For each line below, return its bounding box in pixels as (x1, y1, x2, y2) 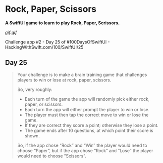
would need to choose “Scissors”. (17, 153, 87, 159)
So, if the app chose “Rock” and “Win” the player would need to (17, 142, 148, 148)
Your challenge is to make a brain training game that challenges (17, 72, 147, 78)
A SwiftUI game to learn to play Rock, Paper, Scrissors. (5, 20, 120, 26)
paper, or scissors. (24, 101, 63, 107)
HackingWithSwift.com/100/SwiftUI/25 (5, 44, 84, 50)
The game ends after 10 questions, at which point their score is (24, 127, 154, 133)
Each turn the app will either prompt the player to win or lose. (24, 106, 150, 112)
